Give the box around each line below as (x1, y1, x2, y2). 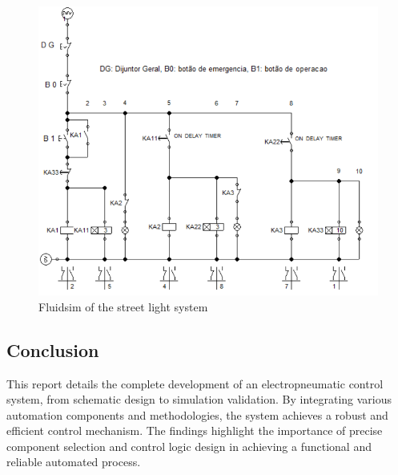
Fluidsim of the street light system (38, 298, 208, 315)
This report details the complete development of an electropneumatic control (6, 375, 384, 392)
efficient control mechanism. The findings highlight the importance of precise (6, 422, 383, 439)
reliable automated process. (6, 453, 141, 470)
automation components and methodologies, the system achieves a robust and (6, 406, 388, 423)
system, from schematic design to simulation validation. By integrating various (6, 391, 392, 408)
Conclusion (6, 337, 99, 362)
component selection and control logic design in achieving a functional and (6, 437, 372, 454)
